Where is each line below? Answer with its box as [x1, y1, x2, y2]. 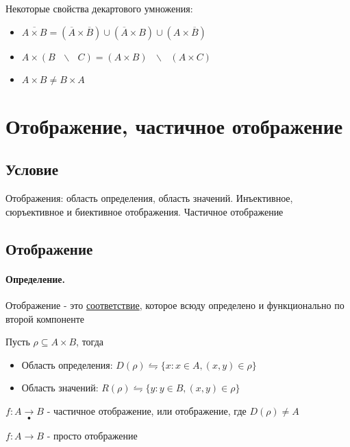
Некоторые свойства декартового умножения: [5, 1, 193, 15]
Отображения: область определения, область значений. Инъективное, [5, 191, 293, 205]
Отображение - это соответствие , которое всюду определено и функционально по [5, 297, 345, 312]
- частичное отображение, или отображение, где [47, 403, 247, 417]
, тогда [76, 334, 103, 349]
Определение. [5, 271, 65, 286]
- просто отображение [47, 428, 138, 443]
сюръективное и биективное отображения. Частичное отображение [5, 204, 284, 218]
